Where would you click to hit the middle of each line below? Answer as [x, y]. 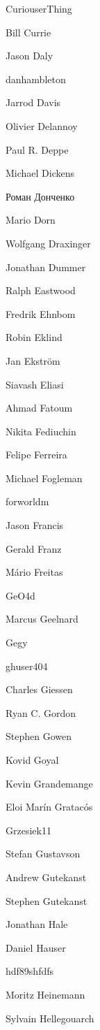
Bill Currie [28, 32]
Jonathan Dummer [46, 267]
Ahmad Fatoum [39, 408]
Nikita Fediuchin [41, 431]
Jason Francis [35, 525]
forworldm [27, 501]
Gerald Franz [34, 548]
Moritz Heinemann [45, 994]
